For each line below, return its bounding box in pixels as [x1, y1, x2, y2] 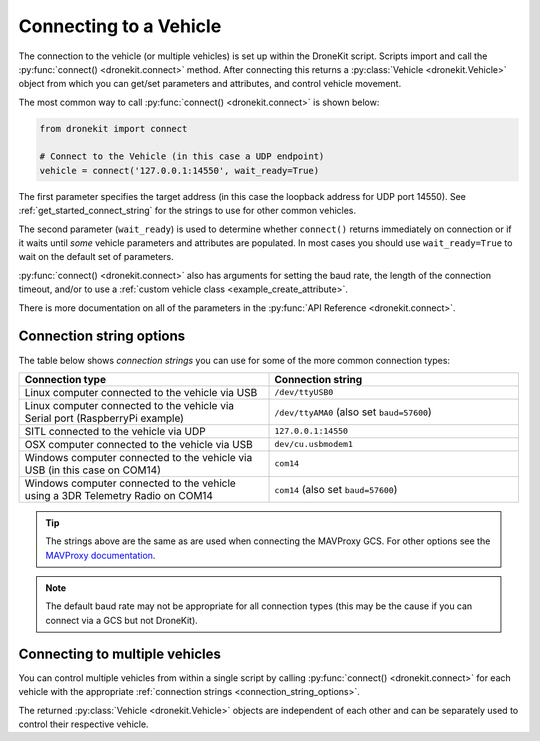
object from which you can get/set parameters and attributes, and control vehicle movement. [18, 78, 402, 90]
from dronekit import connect [39, 123, 188, 134]
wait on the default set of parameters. [18, 251, 174, 263]
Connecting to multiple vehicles [18, 645, 222, 662]
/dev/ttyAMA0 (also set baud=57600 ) [274, 405, 432, 419]
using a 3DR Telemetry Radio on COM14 [24, 488, 214, 502]
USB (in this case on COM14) [24, 463, 162, 477]
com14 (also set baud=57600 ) [274, 482, 398, 496]
